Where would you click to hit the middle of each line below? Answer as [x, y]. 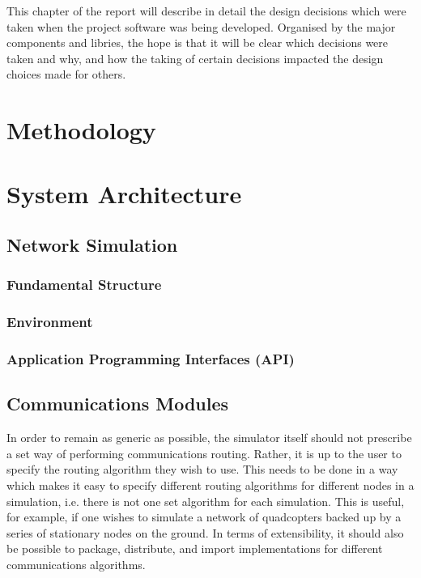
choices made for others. [66, 74]
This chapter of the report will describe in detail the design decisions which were [206, 11]
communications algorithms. [76, 564]
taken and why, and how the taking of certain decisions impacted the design [195, 58]
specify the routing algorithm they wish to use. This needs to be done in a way [202, 469]
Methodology [81, 130]
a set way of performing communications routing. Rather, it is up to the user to [204, 453]
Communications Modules [118, 404]
